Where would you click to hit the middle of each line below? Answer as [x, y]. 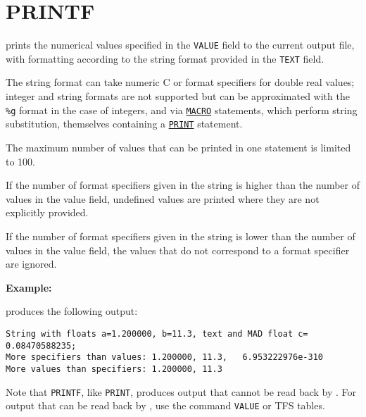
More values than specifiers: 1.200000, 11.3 [114, 369]
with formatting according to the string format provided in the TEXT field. [165, 58]
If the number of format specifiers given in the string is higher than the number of [183, 185]
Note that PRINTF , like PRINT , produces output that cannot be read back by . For [181, 391]
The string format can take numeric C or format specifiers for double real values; [180, 82]
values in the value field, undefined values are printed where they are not [163, 198]
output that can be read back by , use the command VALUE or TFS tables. [165, 405]
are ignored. [31, 264]
